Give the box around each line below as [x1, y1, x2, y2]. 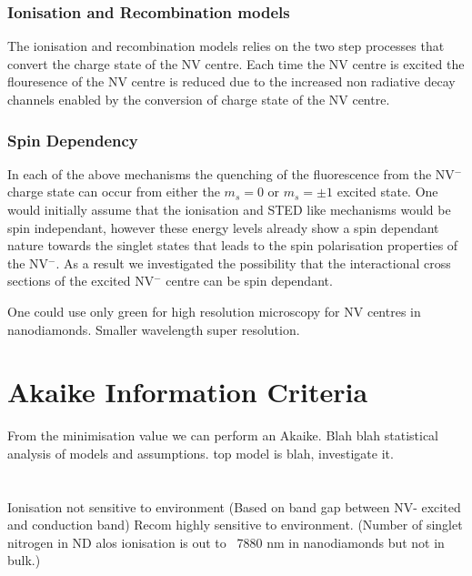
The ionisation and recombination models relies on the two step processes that [7, 36, 445, 56]
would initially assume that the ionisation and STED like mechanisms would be [7, 200, 451, 218]
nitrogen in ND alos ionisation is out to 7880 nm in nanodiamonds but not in [7, 532, 445, 551]
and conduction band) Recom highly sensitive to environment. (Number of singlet [7, 515, 463, 534]
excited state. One [336, 182, 438, 201]
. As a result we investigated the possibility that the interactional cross [55, 253, 451, 272]
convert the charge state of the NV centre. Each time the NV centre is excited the [7, 54, 465, 73]
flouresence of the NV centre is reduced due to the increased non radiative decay [7, 72, 456, 91]
